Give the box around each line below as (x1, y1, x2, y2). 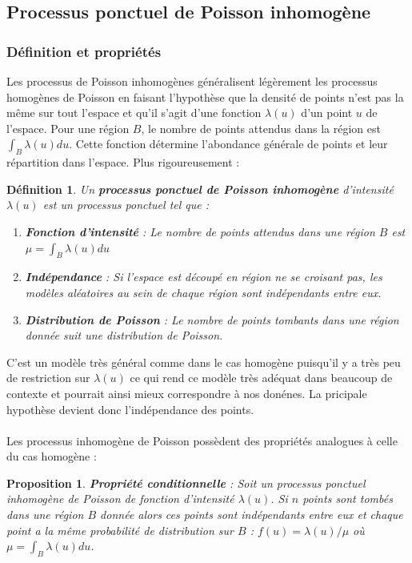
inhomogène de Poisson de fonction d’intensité (6, 490, 234, 507)
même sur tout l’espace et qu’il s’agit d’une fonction (6, 104, 262, 121)
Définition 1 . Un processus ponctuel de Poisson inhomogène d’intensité (6, 180, 394, 197)
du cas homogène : (6, 448, 97, 464)
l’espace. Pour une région (6, 119, 130, 136)
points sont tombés (302, 490, 393, 507)
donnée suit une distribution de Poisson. (25, 327, 223, 344)
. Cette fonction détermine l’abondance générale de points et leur (69, 135, 388, 152)
